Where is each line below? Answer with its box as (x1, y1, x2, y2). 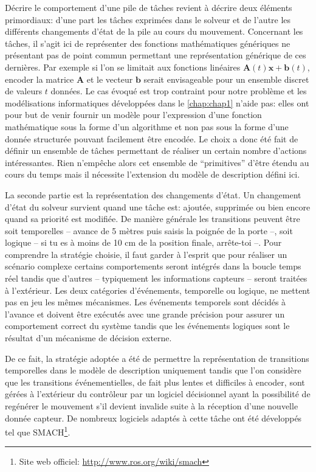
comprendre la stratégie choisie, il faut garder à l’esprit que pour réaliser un (5, 248, 287, 260)
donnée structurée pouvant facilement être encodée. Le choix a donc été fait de (5, 132, 298, 145)
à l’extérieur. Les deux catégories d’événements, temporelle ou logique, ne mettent (5, 283, 311, 296)
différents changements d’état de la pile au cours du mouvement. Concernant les (5, 25, 303, 38)
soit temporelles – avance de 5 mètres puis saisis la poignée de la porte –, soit (5, 224, 293, 237)
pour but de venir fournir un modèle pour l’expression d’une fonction (5, 108, 262, 121)
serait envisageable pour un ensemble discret (143, 72, 309, 85)
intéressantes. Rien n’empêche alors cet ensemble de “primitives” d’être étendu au (5, 156, 309, 168)
